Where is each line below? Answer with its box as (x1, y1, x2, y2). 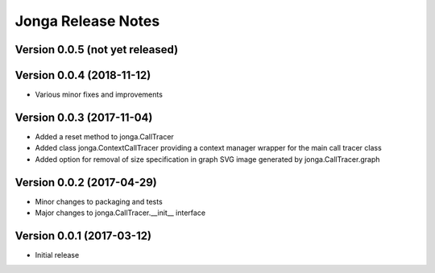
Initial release (35, 250, 80, 259)
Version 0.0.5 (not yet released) (14, 43, 179, 56)
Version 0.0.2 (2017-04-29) (14, 176, 157, 189)
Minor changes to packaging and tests (35, 196, 163, 206)
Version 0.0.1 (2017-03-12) (14, 229, 152, 242)
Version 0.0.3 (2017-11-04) (14, 110, 153, 124)
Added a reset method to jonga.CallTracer (35, 131, 175, 141)
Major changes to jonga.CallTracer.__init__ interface (35, 208, 205, 217)
